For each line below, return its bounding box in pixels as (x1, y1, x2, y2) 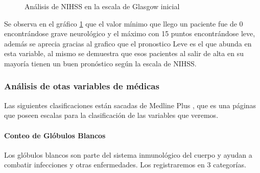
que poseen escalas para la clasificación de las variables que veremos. (4, 110, 219, 120)
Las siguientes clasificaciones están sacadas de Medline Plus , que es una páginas (4, 100, 256, 110)
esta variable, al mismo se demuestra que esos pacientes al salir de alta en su (4, 48, 244, 59)
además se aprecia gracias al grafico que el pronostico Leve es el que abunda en (4, 38, 252, 48)
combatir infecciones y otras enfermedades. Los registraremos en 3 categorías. (4, 159, 246, 170)
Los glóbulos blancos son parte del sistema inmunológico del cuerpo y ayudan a (4, 149, 252, 160)
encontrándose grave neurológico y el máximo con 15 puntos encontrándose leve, (4, 28, 255, 39)
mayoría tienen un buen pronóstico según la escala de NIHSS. (4, 58, 197, 68)
